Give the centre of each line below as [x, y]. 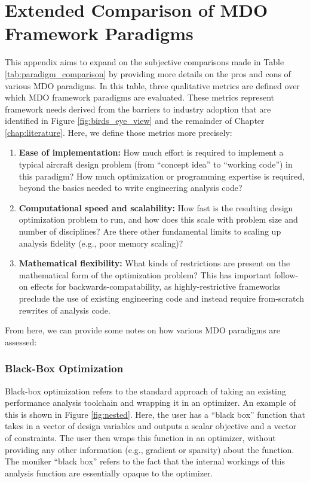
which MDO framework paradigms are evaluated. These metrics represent [140, 97]
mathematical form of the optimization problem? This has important [145, 274]
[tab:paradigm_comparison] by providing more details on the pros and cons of [148, 73]
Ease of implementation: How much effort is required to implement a [151, 152]
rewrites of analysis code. [65, 310]
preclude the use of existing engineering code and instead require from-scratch [162, 298]
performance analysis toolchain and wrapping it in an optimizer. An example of [151, 402]
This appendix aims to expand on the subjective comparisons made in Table [145, 62]
